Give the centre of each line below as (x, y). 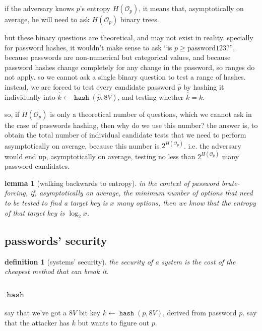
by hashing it (204, 86)
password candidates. (37, 166)
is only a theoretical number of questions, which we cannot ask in (151, 114)
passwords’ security (56, 240)
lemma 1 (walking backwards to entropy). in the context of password (112, 183)
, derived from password (200, 312)
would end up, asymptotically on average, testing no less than (100, 156)
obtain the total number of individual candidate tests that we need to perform (125, 135)
